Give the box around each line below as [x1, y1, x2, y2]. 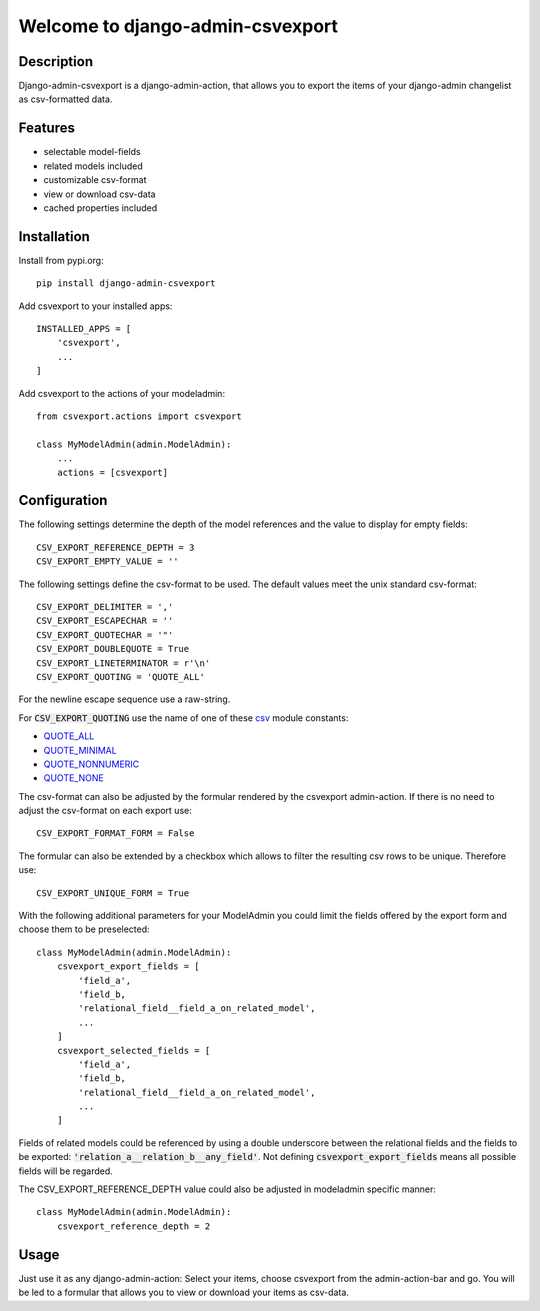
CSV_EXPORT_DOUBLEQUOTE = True [36, 643, 190, 655]
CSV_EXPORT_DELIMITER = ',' [36, 601, 174, 612]
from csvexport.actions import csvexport [36, 410, 242, 422]
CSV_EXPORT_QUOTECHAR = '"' [36, 629, 174, 640]
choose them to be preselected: [18, 923, 150, 935]
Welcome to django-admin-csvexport [18, 15, 339, 37]
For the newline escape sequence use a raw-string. [18, 693, 231, 705]
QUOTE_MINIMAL [43, 744, 117, 756]
